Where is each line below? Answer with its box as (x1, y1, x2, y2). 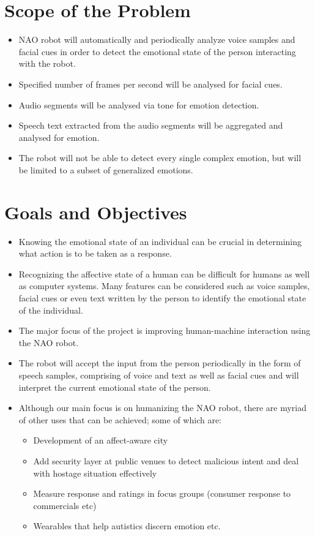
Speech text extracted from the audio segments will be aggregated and (18, 119, 283, 132)
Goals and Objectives (4, 199, 187, 224)
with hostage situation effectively (33, 466, 157, 479)
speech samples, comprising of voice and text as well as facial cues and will (18, 368, 299, 381)
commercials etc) (33, 499, 97, 511)
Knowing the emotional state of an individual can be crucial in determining (18, 235, 302, 247)
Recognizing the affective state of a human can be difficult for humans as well (18, 267, 310, 280)
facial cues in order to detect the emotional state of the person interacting (18, 45, 296, 58)
